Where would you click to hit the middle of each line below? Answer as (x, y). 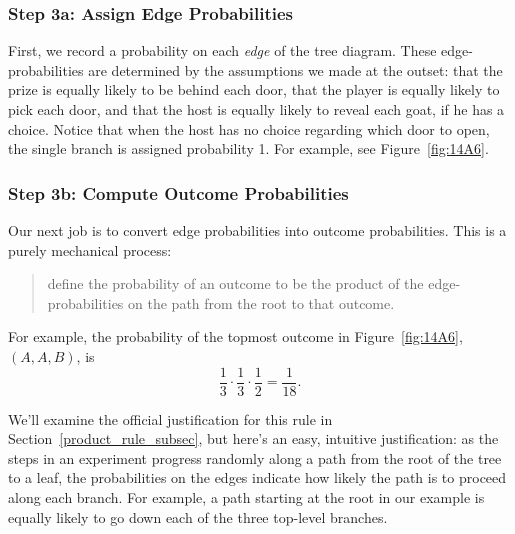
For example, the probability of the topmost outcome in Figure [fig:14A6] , (235, 336)
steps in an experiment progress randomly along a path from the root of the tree (255, 457)
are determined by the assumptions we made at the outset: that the (295, 69)
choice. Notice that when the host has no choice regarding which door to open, (249, 128)
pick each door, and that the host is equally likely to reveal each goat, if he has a (256, 109)
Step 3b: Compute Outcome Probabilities (178, 192)
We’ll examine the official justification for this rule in (170, 418)
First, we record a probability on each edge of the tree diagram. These (222, 50)
